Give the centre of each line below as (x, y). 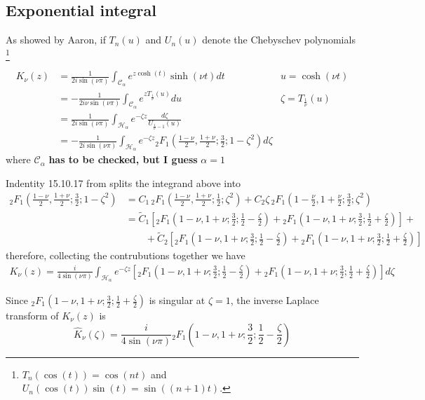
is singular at (177, 300)
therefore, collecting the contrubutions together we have (126, 255)
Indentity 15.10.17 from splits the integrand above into (123, 183)
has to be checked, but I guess (123, 159)
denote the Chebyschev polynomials (279, 40)
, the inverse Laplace (275, 300)
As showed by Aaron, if (56, 40)
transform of (32, 316)
